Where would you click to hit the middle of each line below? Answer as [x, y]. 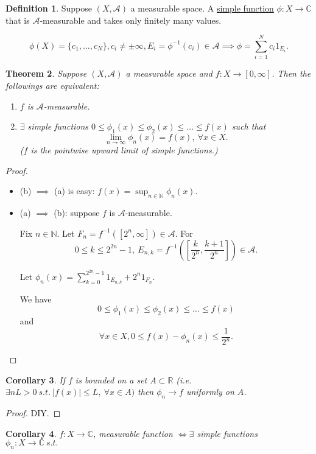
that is [18, 20]
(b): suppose [77, 213]
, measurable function [133, 433]
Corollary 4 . [31, 433]
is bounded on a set [111, 379]
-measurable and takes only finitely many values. [131, 20]
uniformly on [210, 392]
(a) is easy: [74, 191]
